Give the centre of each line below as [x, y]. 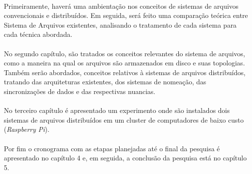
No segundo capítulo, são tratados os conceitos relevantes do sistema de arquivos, [125, 53]
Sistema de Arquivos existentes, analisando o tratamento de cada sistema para [120, 24]
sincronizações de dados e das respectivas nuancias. [80, 91]
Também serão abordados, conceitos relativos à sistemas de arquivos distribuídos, [125, 72]
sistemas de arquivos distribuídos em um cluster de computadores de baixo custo [124, 119]
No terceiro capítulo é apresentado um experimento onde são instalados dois [117, 110]
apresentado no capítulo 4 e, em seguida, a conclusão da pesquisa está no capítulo [125, 158]
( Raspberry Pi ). [27, 129]
